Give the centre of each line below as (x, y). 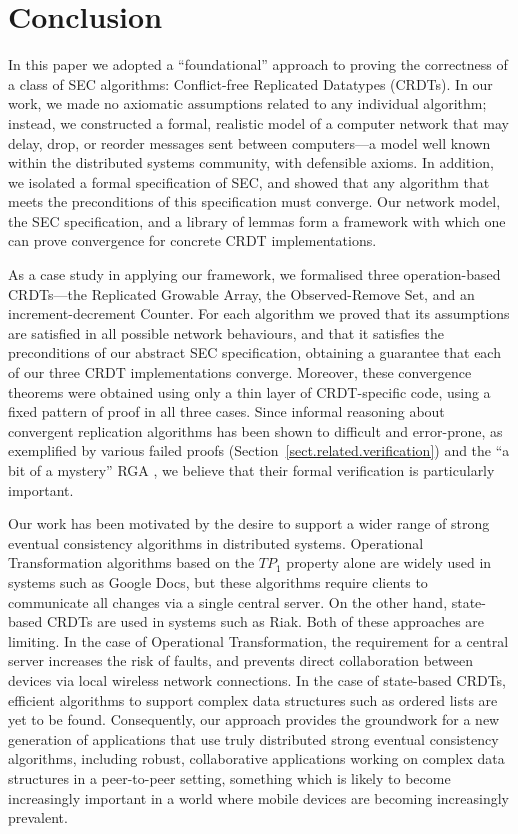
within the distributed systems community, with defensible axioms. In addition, (251, 162)
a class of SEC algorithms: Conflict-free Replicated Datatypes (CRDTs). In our (250, 83)
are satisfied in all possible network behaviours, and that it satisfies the (226, 332)
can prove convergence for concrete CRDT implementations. (192, 240)
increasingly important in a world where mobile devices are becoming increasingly (258, 797)
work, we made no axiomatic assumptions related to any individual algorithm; (247, 103)
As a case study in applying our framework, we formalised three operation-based (254, 274)
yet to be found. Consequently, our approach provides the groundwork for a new (254, 719)
